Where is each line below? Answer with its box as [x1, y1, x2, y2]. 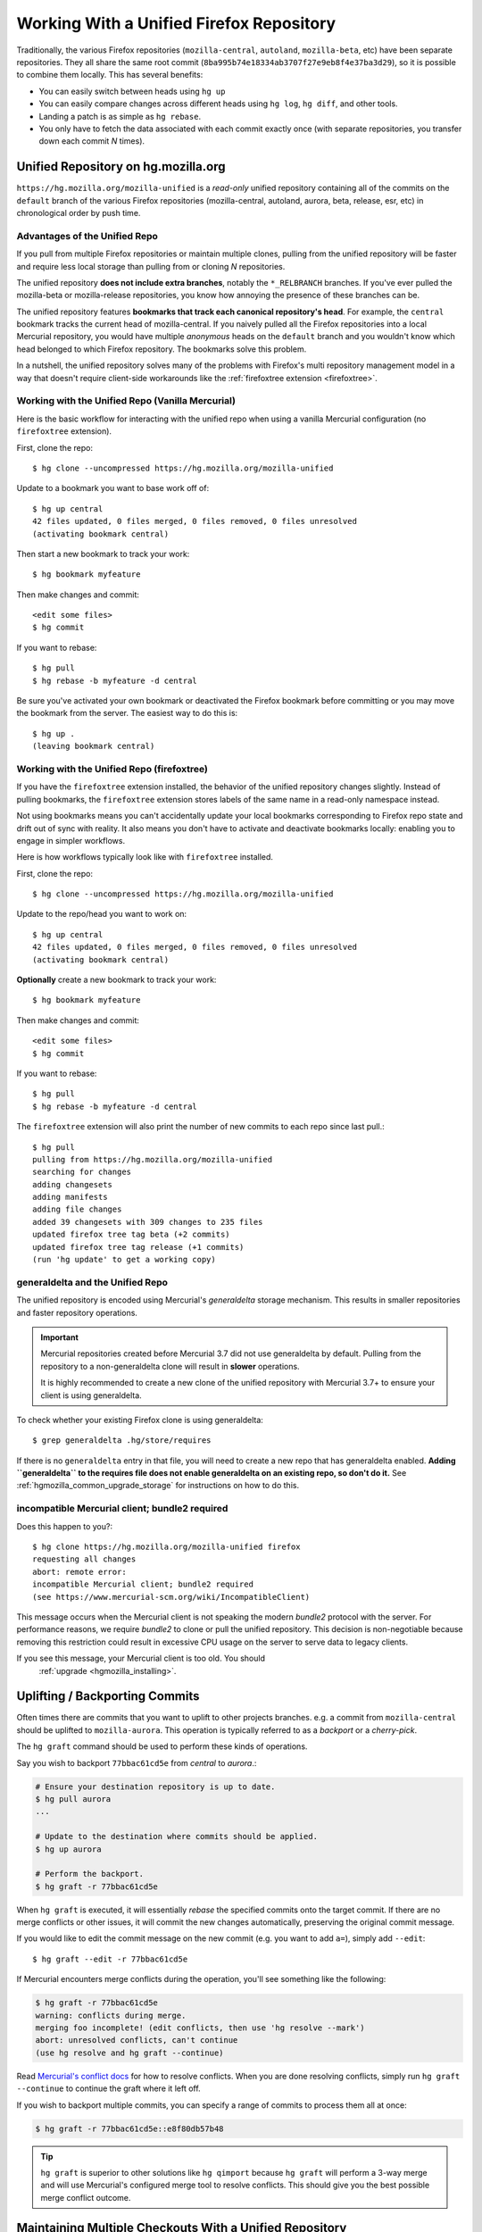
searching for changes [32, 1167, 132, 1178]
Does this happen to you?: [16, 1520, 113, 1531]
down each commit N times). [38, 136, 145, 146]
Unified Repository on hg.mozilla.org [16, 159, 226, 174]
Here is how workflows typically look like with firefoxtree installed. [16, 852, 274, 862]
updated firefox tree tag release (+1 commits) [32, 1242, 245, 1252]
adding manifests [32, 1192, 108, 1203]
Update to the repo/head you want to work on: [16, 909, 187, 920]
